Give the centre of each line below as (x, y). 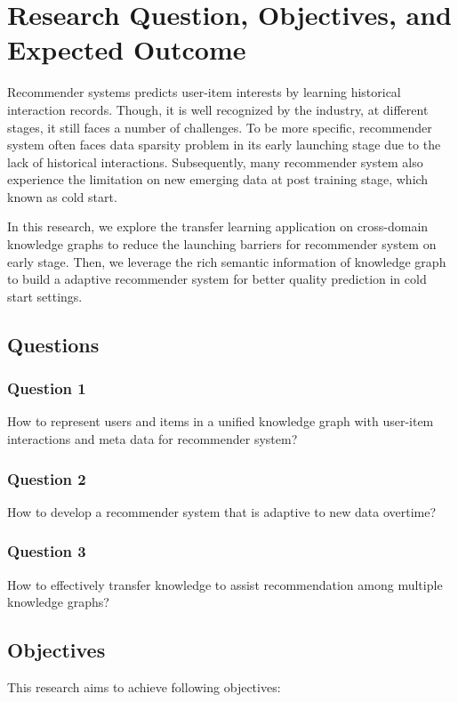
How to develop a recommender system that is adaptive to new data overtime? (222, 511)
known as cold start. (62, 196)
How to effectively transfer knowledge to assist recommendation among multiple (225, 584)
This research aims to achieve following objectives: (144, 687)
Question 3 (47, 551)
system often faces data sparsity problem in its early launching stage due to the (224, 145)
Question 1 (47, 388)
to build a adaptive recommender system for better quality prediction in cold (217, 279)
